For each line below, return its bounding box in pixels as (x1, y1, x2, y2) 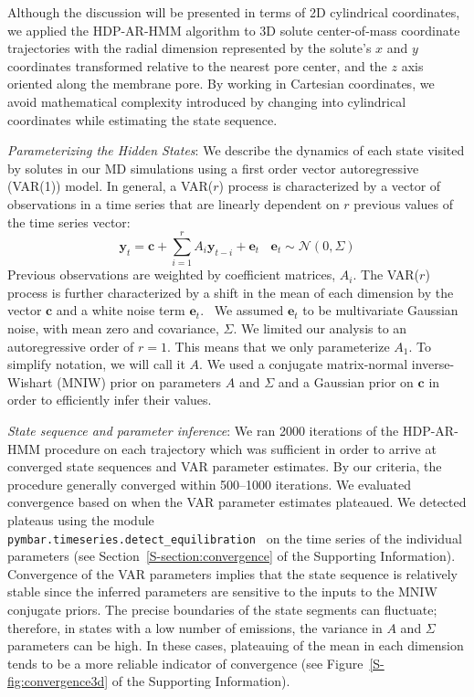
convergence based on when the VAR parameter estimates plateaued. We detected (7, 492, 467, 512)
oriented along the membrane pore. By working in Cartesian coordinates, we (7, 74, 435, 93)
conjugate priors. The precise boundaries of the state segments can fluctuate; (7, 600, 437, 618)
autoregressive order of (7, 336, 134, 355)
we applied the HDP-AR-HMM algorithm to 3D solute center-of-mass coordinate (7, 20, 460, 39)
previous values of (353, 194, 454, 213)
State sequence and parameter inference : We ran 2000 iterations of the (7, 421, 399, 439)
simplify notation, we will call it (7, 354, 185, 374)
